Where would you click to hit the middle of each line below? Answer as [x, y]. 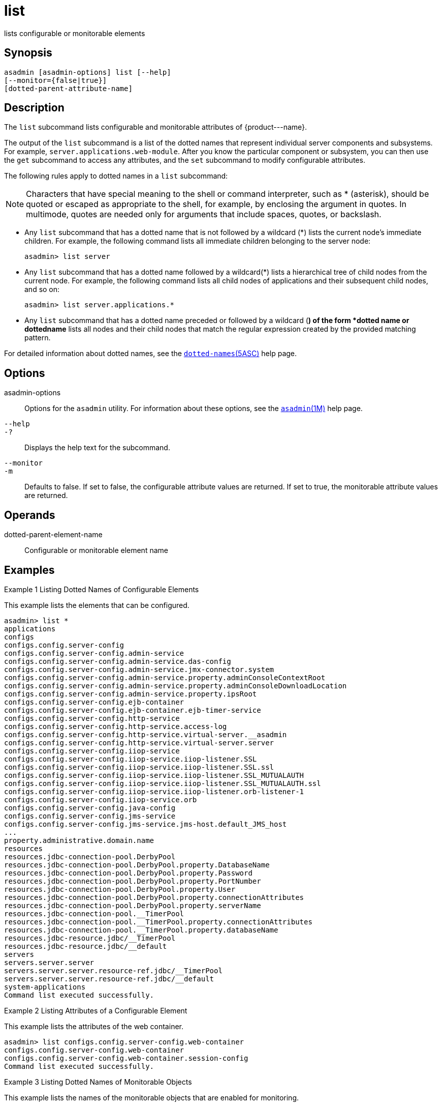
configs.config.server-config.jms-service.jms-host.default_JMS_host [146, 824]
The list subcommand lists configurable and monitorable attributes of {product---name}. [156, 127]
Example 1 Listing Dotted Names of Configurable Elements [102, 589]
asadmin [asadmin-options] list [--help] [88, 72]
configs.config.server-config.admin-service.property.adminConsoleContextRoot [165, 677]
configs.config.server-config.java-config [90, 808]
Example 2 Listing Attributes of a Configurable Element [96, 1010]
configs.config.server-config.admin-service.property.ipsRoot [131, 694]
